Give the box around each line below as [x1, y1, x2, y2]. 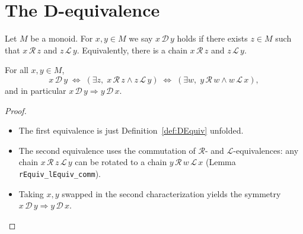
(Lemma [205, 156, 236, 168]
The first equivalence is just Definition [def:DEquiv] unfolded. [18, 124, 244, 137]
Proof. [5, 104, 27, 116]
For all [5, 64, 28, 76]
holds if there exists [177, 32, 248, 45]
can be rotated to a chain [75, 156, 167, 168]
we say [129, 32, 153, 45]
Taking [18, 187, 44, 200]
